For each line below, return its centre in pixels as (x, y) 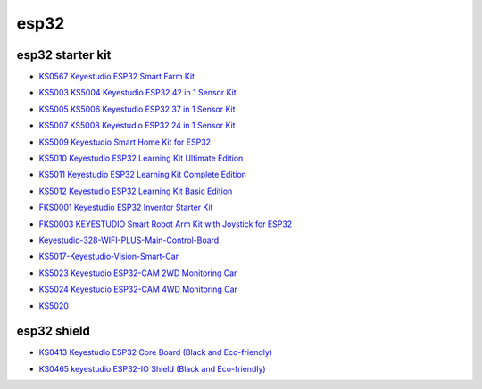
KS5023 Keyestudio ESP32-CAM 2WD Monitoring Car (138, 273)
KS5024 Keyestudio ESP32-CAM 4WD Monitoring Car (138, 289)
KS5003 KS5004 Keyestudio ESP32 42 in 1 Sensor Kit (137, 93)
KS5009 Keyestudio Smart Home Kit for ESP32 (125, 142)
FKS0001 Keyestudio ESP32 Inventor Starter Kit (126, 207)
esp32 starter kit (64, 55)
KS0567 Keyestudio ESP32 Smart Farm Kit (117, 77)
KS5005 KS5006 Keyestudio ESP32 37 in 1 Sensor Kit (137, 109)
